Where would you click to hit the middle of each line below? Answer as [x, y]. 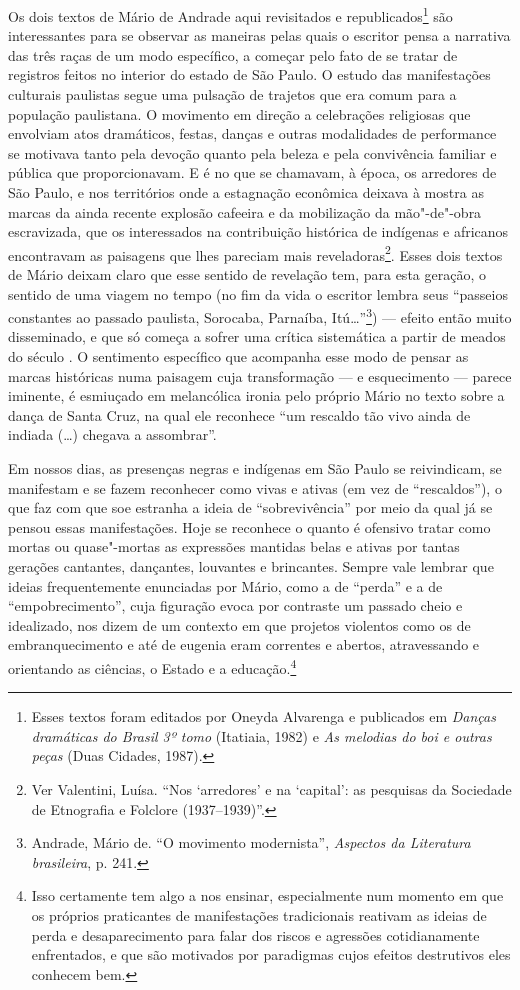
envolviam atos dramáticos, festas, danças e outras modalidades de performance [252, 133]
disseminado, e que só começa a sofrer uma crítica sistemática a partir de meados [257, 336]
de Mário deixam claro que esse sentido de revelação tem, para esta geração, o [247, 274]
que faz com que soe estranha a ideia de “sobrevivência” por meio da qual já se [250, 507]
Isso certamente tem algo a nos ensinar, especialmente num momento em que [267, 895]
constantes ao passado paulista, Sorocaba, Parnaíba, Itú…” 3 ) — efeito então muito [260, 315]
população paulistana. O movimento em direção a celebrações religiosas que [239, 113]
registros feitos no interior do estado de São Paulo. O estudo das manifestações [249, 74]
